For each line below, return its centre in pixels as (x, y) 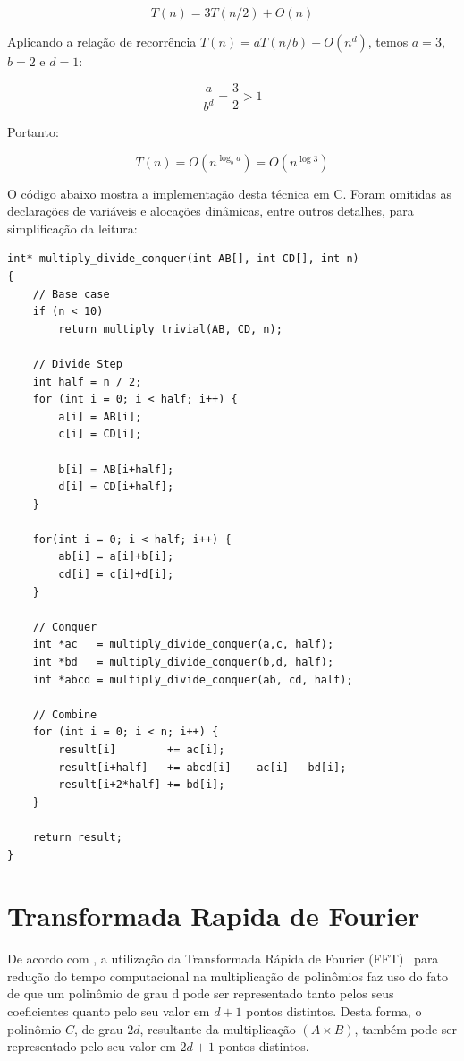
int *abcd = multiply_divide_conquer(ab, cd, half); (193, 679)
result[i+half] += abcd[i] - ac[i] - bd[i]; (202, 767)
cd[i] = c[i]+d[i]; (116, 575)
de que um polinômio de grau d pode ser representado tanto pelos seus (201, 993)
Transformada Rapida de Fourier (214, 916)
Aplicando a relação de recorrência (102, 41)
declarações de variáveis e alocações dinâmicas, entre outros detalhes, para (211, 211)
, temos (388, 41)
